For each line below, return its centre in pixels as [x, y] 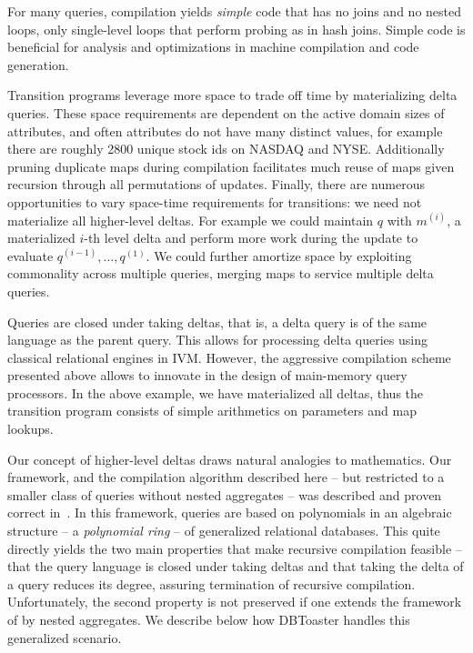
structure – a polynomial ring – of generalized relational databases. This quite [224, 531]
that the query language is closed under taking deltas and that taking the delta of [236, 566]
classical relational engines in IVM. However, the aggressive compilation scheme [229, 357]
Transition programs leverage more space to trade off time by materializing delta [232, 95]
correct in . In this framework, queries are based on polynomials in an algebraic [230, 512]
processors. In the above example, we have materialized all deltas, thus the [216, 392]
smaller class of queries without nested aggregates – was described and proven [225, 494]
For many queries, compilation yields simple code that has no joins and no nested [234, 11]
